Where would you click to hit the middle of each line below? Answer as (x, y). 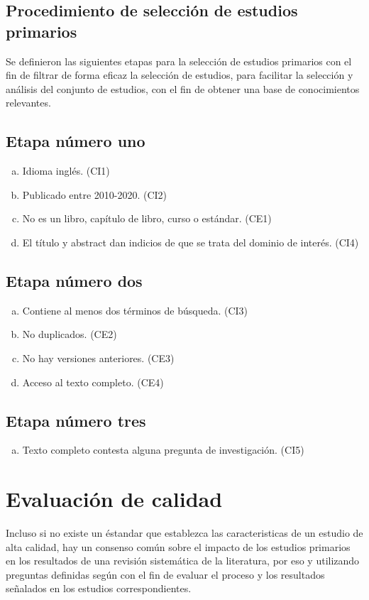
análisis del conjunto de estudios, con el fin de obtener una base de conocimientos (183, 88)
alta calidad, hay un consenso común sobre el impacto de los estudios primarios (178, 546)
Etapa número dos (74, 280)
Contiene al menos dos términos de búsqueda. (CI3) (135, 310)
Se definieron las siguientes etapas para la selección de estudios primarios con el (179, 61)
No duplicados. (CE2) (70, 334)
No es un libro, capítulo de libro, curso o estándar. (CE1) (147, 218)
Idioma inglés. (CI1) (66, 171)
